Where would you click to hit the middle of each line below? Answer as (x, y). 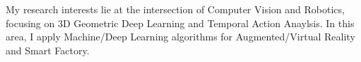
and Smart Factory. (48, 50)
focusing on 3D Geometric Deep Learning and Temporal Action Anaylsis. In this (180, 23)
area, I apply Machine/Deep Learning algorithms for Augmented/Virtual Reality (180, 37)
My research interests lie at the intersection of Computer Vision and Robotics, (175, 9)
